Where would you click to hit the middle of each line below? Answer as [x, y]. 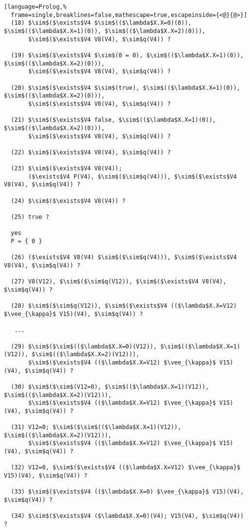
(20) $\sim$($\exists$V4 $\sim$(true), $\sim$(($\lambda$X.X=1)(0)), [125, 88]
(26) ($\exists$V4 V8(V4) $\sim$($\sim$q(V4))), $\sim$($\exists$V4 [124, 257]
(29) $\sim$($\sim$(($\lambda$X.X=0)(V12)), [84, 346]
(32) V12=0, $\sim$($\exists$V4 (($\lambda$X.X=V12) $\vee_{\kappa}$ [125, 468]
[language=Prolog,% [35, 7]
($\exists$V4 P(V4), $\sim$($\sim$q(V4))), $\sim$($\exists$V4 [133, 176]
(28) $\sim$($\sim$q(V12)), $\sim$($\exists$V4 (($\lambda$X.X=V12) [124, 306]
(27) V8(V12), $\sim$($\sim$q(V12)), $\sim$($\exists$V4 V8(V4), [119, 282]
